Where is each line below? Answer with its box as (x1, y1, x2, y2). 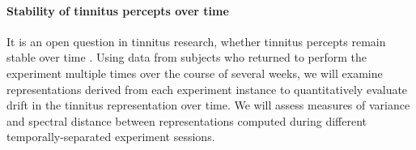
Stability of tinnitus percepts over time (6, 2, 229, 19)
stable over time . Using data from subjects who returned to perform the (6, 49, 367, 66)
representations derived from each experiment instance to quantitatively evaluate (6, 80, 408, 97)
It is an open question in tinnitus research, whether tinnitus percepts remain (6, 32, 386, 49)
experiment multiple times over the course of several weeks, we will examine (6, 64, 383, 81)
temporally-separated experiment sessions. (6, 128, 215, 145)
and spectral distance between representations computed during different (6, 112, 367, 129)
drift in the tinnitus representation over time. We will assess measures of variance (6, 96, 410, 114)
